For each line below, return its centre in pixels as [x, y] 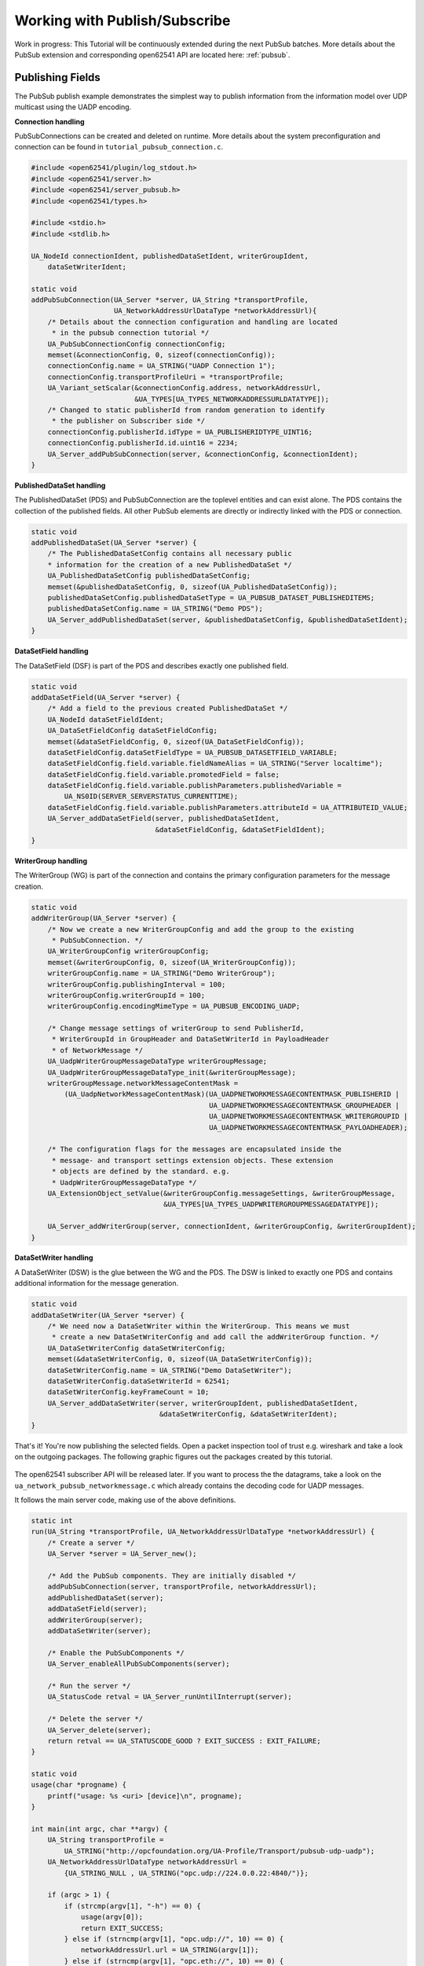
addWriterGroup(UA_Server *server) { [104, 919]
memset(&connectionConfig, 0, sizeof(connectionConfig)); [161, 355]
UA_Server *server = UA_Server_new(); [122, 1554]
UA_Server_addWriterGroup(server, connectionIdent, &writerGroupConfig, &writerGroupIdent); [232, 1226]
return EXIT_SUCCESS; [122, 1928]
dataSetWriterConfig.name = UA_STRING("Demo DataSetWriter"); [170, 1370]
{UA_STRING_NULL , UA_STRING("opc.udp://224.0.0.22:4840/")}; [186, 1873]
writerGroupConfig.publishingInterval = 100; [137, 984]
